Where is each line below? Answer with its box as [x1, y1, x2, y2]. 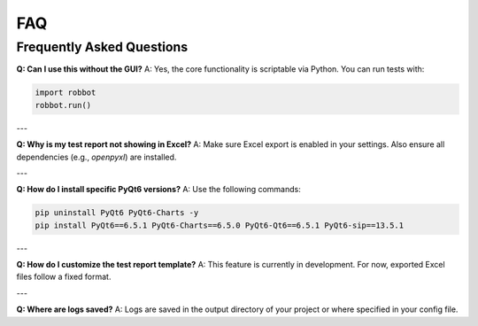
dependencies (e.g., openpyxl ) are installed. [16, 151, 177, 162]
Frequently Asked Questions [16, 39, 189, 55]
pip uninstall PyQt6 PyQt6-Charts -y [35, 208, 199, 218]
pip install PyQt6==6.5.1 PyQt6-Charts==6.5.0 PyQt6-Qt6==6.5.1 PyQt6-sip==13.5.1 [35, 220, 405, 230]
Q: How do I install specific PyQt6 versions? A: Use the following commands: [16, 184, 301, 195]
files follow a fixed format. [16, 271, 112, 283]
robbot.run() [35, 100, 92, 110]
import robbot [35, 88, 96, 97]
